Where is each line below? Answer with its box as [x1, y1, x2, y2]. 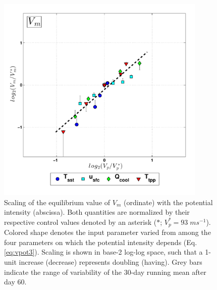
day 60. [4, 276, 27, 287]
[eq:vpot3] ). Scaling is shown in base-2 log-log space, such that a [4, 247, 203, 257]
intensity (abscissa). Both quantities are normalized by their [4, 207, 190, 217]
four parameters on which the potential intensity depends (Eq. [4, 236, 197, 247]
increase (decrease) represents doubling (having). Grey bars [19, 256, 202, 267]
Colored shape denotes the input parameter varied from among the [4, 227, 211, 237]
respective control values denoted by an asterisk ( [4, 216, 157, 227]
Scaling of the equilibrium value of [4, 197, 111, 207]
